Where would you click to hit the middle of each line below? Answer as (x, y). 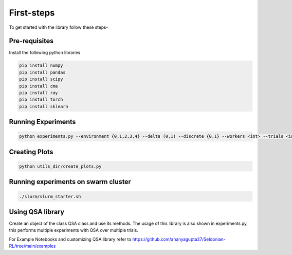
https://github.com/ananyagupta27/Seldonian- (179, 239)
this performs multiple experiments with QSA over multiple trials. (73, 230)
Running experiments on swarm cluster (70, 182)
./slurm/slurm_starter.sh (50, 196)
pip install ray (39, 93)
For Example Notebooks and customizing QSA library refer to (70, 239)
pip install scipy (41, 79)
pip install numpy (41, 65)
